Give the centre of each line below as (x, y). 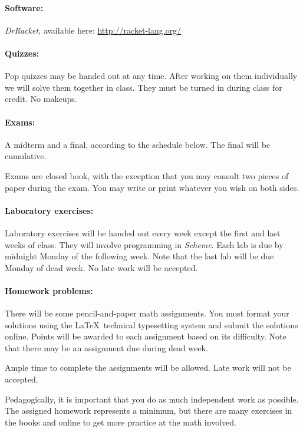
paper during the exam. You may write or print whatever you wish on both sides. (152, 187)
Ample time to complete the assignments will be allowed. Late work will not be (148, 367)
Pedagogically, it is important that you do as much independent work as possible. (152, 399)
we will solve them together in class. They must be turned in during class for (144, 87)
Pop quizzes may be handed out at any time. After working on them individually (151, 76)
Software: (24, 7)
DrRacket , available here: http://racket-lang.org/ (93, 30)
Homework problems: (49, 290)
